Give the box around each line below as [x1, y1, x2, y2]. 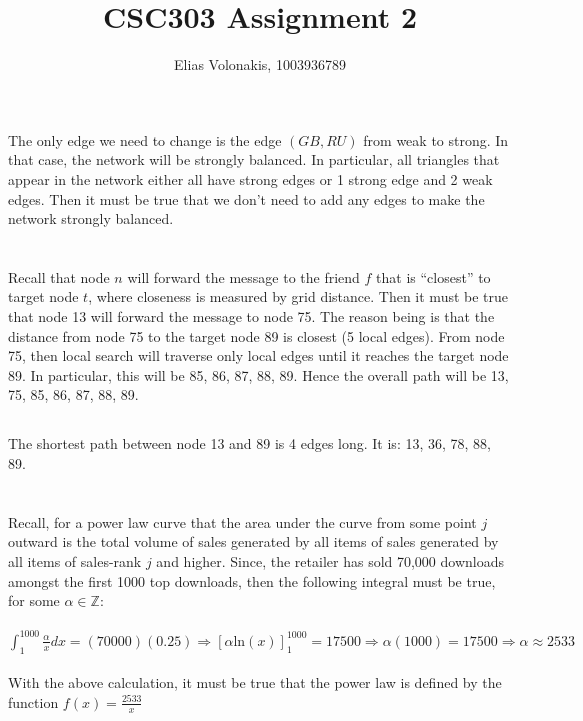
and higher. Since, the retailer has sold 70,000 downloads [156, 550, 505, 571]
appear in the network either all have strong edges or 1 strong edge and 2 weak [8, 168, 493, 189]
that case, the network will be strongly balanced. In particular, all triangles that [8, 149, 500, 170]
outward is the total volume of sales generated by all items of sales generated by [8, 531, 499, 552]
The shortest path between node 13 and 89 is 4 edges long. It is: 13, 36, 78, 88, [8, 433, 491, 454]
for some [8, 590, 60, 611]
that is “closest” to [376, 266, 491, 287]
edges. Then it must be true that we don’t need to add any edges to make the [8, 188, 485, 209]
